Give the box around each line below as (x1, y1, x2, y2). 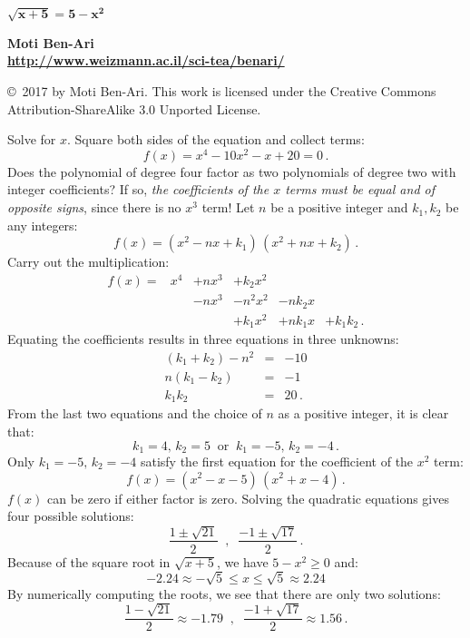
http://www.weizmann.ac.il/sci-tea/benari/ (7, 51, 285, 70)
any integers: (7, 215, 78, 234)
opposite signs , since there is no (7, 198, 181, 217)
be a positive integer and (270, 198, 408, 217)
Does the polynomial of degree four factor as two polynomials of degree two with (7, 162, 456, 181)
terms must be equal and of (285, 180, 436, 199)
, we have (216, 552, 269, 571)
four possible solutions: (7, 506, 134, 525)
